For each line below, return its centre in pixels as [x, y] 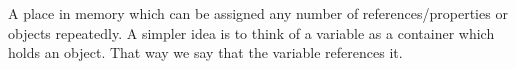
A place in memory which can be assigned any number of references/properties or [258, 13]
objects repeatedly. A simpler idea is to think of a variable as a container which [251, 32]
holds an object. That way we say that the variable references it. [205, 52]
